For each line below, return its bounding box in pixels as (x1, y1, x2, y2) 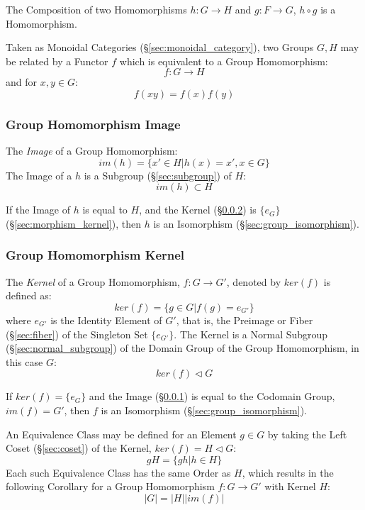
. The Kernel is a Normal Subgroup (174, 326, 328, 341)
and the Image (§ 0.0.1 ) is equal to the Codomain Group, (89, 389, 335, 404)
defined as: (6, 288, 52, 303)
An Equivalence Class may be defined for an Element (6, 426, 237, 441)
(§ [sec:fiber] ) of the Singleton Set (6, 326, 148, 341)
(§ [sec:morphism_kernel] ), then (6, 216, 141, 231)
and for (6, 74, 38, 89)
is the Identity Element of (50, 312, 162, 327)
